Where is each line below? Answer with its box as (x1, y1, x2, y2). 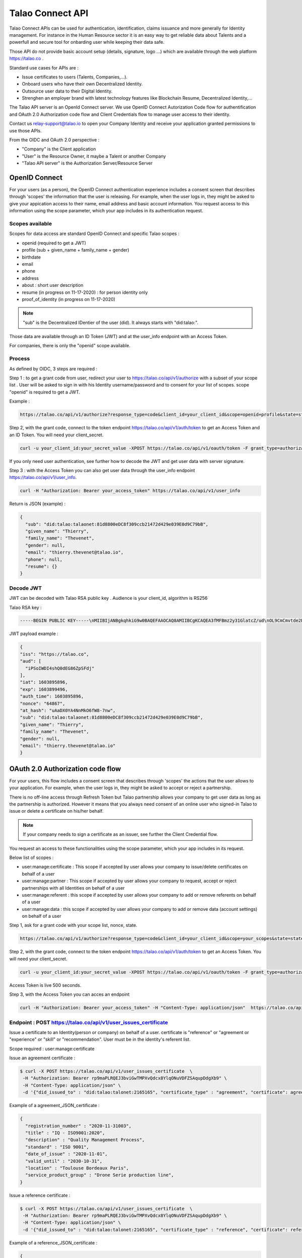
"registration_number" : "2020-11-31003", (25, 1123, 132, 1129)
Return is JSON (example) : (9, 501, 66, 507)
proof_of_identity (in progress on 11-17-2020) (22, 296, 116, 302)
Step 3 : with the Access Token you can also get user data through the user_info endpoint (9, 467, 195, 473)
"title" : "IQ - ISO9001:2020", (25, 1130, 105, 1136)
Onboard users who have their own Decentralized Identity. (22, 81, 143, 87)
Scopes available (9, 220, 52, 227)
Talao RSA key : (9, 604, 42, 610)
